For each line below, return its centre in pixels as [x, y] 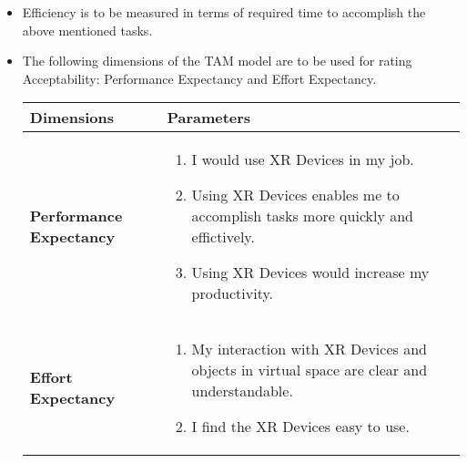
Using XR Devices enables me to [295, 195]
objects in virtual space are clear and [310, 370]
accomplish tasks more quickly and [303, 216]
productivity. [233, 293]
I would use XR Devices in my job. [303, 159]
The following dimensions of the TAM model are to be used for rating [217, 61]
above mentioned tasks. [87, 30]
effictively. [223, 237]
